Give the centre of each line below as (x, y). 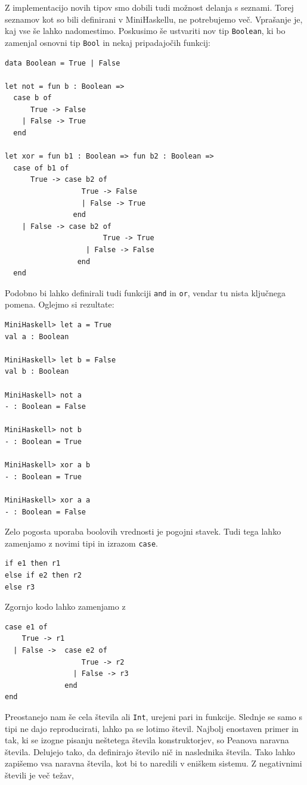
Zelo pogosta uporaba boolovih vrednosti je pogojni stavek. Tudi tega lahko (143, 531)
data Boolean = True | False (63, 63)
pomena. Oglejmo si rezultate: (60, 304)
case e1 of (26, 627)
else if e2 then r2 (43, 575)
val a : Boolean (37, 336)
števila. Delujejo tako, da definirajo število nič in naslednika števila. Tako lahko (150, 751)
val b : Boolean (37, 372)
